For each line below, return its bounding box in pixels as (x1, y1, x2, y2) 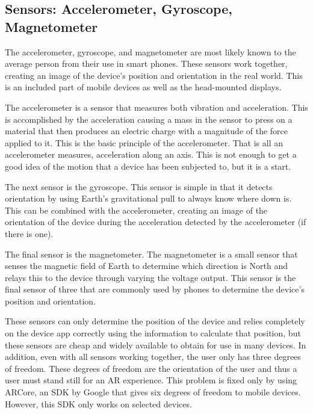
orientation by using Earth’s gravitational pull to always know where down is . (5, 192, 292, 205)
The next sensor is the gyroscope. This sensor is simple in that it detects (5, 180, 273, 193)
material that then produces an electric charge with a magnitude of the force (5, 125, 288, 137)
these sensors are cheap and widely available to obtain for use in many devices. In (5, 338, 306, 351)
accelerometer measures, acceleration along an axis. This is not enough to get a (5, 148, 297, 161)
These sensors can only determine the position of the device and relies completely (5, 315, 305, 327)
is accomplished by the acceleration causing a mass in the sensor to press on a (5, 113, 293, 125)
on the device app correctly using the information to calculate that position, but (5, 327, 301, 339)
